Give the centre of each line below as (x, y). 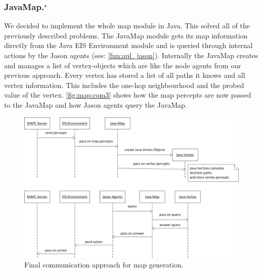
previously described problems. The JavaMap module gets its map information (126, 35)
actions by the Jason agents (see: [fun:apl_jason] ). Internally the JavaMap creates (131, 55)
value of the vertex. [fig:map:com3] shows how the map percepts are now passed (128, 95)
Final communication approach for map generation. (104, 265)
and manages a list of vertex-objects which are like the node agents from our (123, 65)
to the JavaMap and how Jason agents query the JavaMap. (96, 104)
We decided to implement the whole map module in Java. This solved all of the (127, 26)
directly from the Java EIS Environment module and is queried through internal (128, 45)
